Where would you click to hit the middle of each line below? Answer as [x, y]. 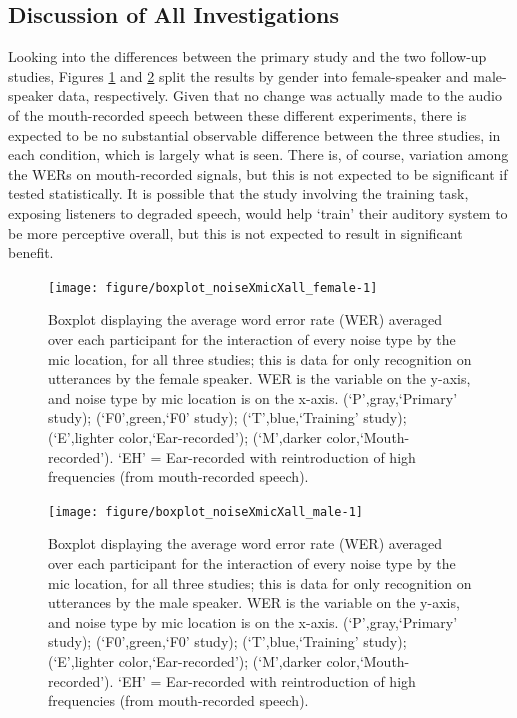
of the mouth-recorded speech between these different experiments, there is [237, 114]
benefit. [31, 252]
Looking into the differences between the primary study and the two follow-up [247, 56]
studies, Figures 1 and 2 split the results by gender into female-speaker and [238, 75]
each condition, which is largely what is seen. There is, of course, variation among [258, 154]
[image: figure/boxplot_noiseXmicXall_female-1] [213, 287]
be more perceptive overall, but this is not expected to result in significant [235, 232]
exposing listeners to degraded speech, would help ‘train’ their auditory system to [258, 212]
